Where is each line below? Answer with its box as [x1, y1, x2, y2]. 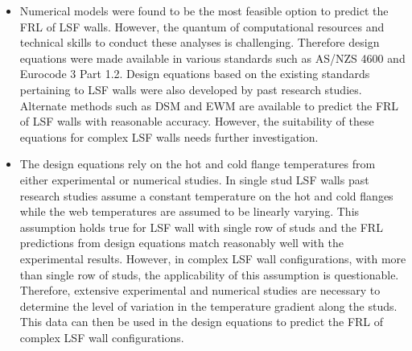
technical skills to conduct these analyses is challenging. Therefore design [19, 34, 380, 51]
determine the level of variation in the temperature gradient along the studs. [19, 297, 398, 314]
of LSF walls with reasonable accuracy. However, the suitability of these [19, 113, 374, 130]
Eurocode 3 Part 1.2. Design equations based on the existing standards [19, 65, 370, 82]
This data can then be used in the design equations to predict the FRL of [19, 313, 384, 330]
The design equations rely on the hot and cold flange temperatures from [19, 155, 376, 172]
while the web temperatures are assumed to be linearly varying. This [19, 203, 360, 220]
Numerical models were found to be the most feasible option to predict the [19, 2, 389, 19]
